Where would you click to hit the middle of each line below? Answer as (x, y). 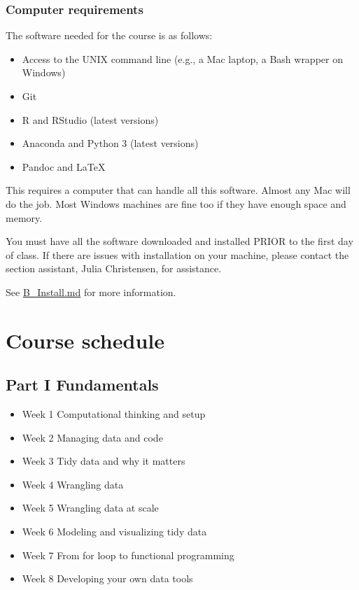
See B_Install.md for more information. (91, 292)
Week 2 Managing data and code (92, 437)
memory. (24, 217)
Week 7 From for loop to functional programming (128, 555)
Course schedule (85, 340)
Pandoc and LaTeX (64, 166)
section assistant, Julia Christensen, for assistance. (114, 268)
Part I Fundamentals (82, 385)
